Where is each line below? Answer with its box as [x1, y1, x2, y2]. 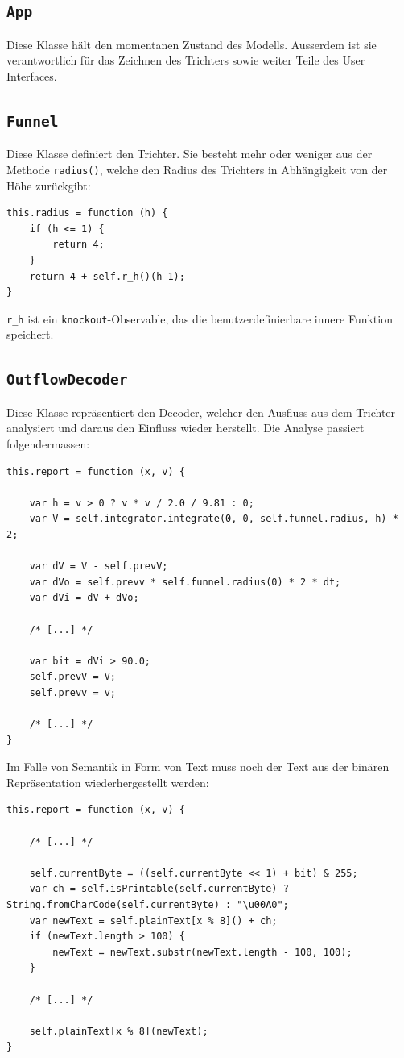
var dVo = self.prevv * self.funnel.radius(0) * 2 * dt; [29, 576, 341, 588]
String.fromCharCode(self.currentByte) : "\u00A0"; [6, 899, 289, 910]
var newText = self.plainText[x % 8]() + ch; [29, 914, 278, 927]
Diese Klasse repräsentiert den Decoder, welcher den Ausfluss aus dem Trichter [6, 403, 396, 420]
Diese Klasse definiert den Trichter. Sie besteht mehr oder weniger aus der [6, 145, 373, 162]
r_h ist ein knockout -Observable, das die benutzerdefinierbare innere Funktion [6, 310, 393, 327]
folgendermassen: [6, 435, 90, 452]
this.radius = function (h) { [6, 207, 168, 219]
